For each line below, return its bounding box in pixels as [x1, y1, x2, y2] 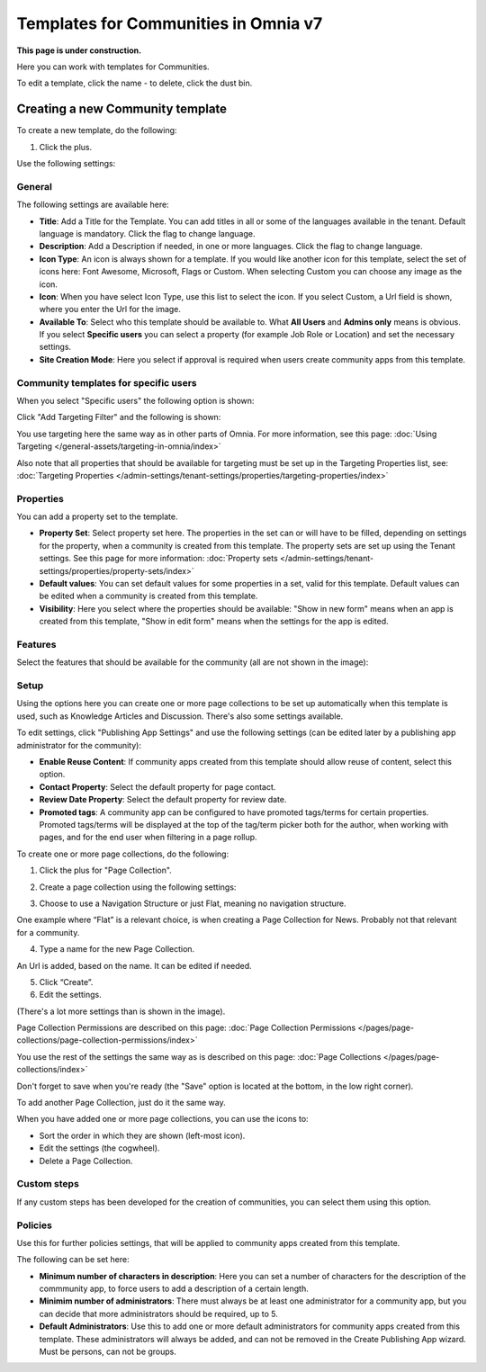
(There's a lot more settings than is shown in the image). [16, 1006, 226, 1017]
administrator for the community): [16, 740, 141, 750]
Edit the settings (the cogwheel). [39, 1143, 160, 1153]
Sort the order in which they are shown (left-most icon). [39, 1130, 246, 1141]
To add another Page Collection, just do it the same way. [16, 1098, 226, 1108]
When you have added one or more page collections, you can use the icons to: [16, 1114, 310, 1125]
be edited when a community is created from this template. [39, 590, 258, 602]
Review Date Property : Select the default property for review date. [39, 794, 287, 805]
